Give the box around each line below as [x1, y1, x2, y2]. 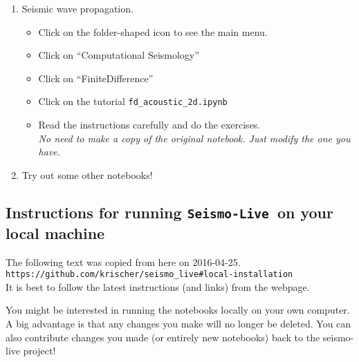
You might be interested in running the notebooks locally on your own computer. [6, 303, 350, 317]
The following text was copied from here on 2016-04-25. [6, 254, 241, 269]
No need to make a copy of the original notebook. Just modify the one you [38, 131, 351, 145]
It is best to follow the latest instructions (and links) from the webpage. [6, 279, 310, 294]
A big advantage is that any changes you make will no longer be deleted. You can [6, 316, 351, 331]
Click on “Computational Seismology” [38, 48, 199, 62]
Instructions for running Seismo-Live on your [6, 201, 333, 222]
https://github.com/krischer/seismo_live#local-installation [6, 269, 293, 280]
